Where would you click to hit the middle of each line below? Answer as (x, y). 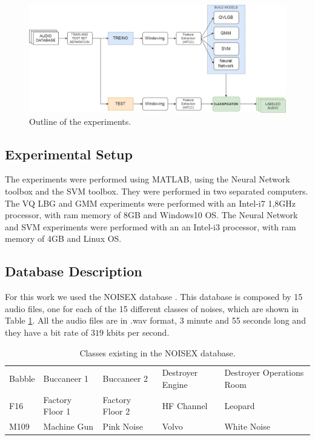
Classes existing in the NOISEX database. (157, 352)
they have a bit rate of (47, 332)
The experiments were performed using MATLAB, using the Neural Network (148, 179)
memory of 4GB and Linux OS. (63, 238)
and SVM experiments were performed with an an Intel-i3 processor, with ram (151, 226)
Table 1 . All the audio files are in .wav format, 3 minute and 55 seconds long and (155, 320)
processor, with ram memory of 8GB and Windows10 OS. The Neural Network (151, 215)
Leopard (240, 405)
